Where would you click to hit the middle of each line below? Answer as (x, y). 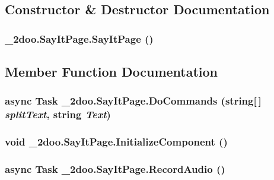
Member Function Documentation (111, 72)
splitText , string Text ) (58, 114)
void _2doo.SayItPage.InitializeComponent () (116, 142)
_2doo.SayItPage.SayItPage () (79, 38)
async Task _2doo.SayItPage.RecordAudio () (115, 168)
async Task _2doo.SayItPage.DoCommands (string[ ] (133, 101)
